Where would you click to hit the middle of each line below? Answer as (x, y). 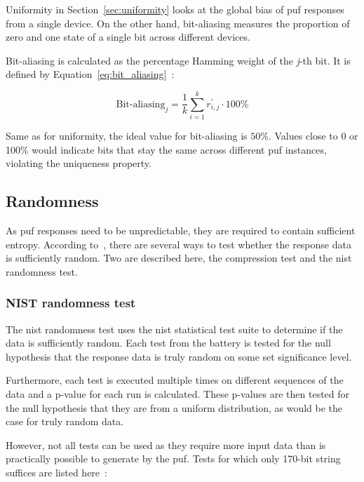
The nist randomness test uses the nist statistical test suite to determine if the (174, 329)
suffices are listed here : (56, 473)
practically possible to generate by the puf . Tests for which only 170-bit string (173, 458)
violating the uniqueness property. (79, 163)
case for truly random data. (65, 421)
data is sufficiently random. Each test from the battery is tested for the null (168, 343)
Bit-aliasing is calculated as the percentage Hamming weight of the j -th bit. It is (178, 60)
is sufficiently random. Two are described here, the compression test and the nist (179, 258)
